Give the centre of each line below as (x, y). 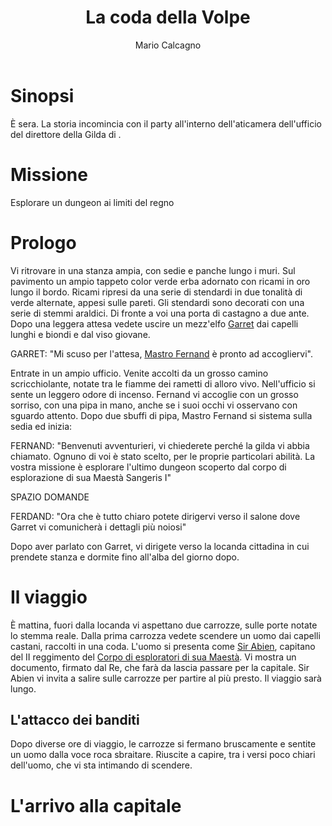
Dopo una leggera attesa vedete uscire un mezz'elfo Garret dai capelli (154, 323)
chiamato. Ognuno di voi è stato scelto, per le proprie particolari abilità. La (163, 456)
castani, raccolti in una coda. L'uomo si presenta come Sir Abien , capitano (163, 646)
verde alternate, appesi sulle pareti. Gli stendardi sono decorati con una (157, 302)
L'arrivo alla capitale (96, 805)
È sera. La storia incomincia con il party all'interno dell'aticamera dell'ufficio (166, 123)
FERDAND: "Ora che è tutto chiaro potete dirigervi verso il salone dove (155, 516)
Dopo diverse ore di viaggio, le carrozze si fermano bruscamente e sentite (163, 744)
